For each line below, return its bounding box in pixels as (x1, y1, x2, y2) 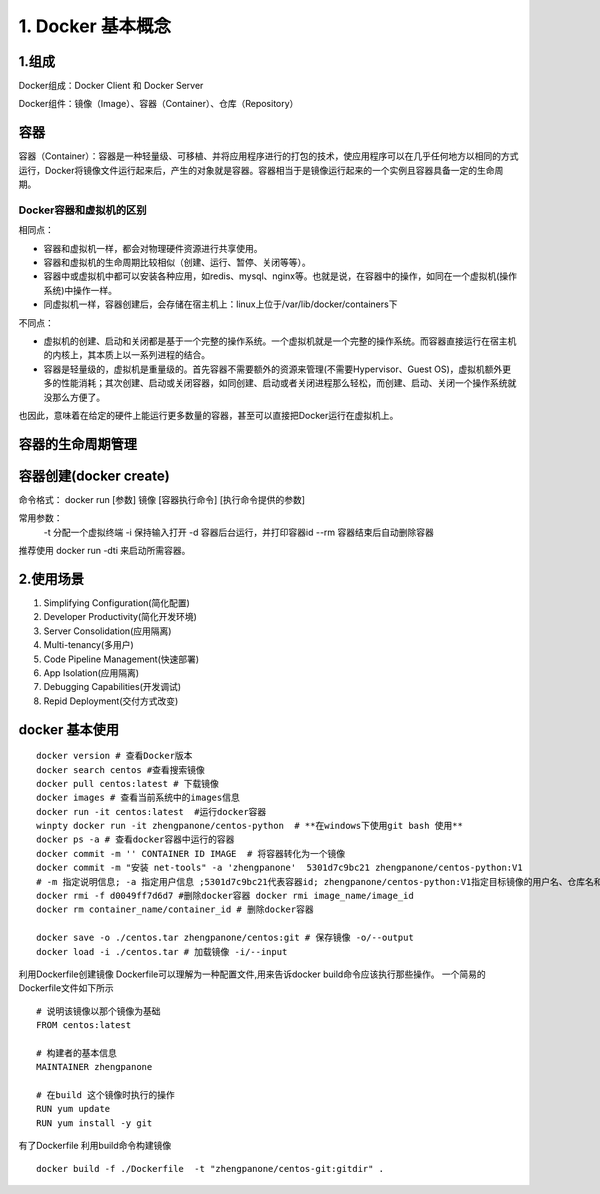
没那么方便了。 (43, 391, 105, 403)
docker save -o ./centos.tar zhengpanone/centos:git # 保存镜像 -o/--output (36, 932, 414, 944)
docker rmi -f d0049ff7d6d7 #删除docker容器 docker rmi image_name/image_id (36, 890, 414, 902)
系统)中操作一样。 (43, 284, 118, 296)
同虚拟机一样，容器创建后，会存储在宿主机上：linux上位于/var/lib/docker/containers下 (43, 298, 398, 310)
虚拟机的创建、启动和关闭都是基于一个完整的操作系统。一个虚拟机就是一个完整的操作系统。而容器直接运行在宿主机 (43, 335, 517, 347)
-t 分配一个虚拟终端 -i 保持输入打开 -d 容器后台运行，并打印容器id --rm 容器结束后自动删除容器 (43, 526, 435, 538)
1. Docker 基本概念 (18, 15, 172, 37)
